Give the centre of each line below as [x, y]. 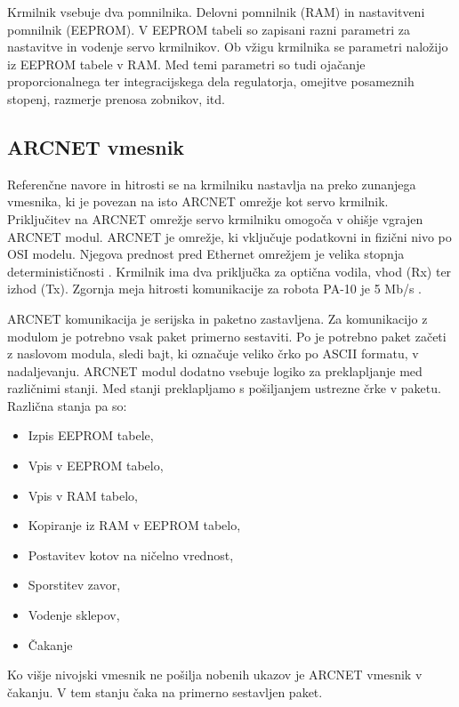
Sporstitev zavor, [74, 585]
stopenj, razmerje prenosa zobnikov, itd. [116, 98]
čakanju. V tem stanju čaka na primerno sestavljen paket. [165, 691]
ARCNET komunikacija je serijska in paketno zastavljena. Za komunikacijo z [217, 318]
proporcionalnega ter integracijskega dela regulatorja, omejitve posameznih [211, 81]
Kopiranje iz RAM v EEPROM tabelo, [134, 525]
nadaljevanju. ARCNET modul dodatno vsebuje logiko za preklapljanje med [215, 370]
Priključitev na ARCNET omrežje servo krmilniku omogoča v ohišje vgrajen [215, 218]
